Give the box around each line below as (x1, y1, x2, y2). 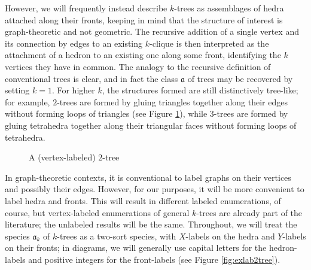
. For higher (51, 84, 95, 96)
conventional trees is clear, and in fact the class (5, 72, 178, 84)
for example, (5, 95, 50, 108)
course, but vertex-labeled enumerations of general (5, 206, 190, 219)
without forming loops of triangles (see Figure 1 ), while (5, 107, 208, 120)
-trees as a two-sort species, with (57, 229, 176, 242)
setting (5, 84, 30, 96)
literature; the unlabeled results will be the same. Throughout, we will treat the (5, 218, 297, 230)
